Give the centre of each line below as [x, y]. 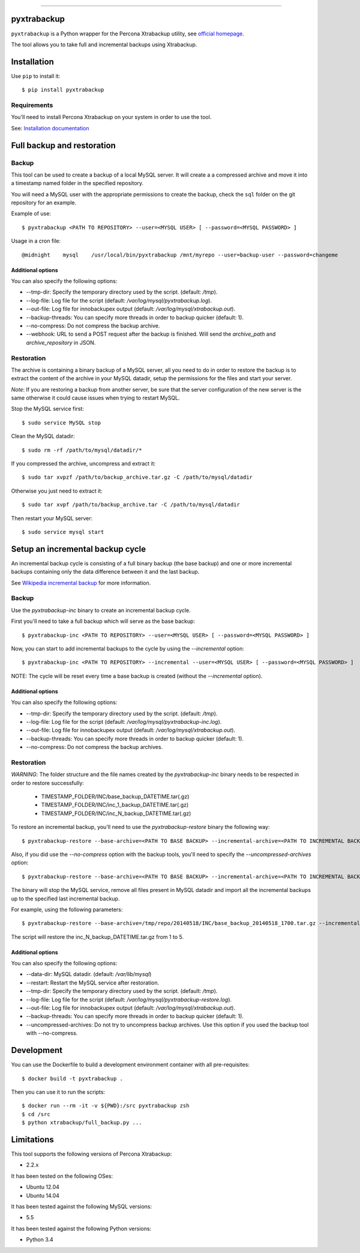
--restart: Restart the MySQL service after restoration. [92, 983]
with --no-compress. [52, 1033]
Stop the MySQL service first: [47, 409]
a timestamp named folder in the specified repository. [77, 183]
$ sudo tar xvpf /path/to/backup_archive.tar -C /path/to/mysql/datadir [131, 505]
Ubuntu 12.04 [43, 1187]
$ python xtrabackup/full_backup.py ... [82, 1123]
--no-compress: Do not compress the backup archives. [94, 747]
